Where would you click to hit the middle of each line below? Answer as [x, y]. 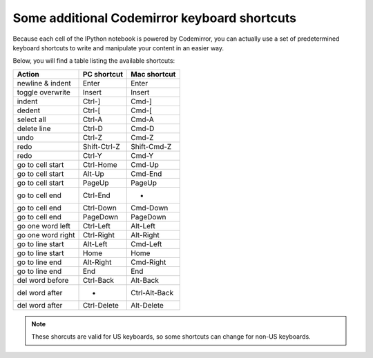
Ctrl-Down [100, 208]
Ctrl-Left [97, 226]
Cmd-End [146, 174]
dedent [29, 110]
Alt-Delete [147, 305]
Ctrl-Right [99, 235]
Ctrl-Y [93, 155]
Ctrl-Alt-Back [152, 292]
